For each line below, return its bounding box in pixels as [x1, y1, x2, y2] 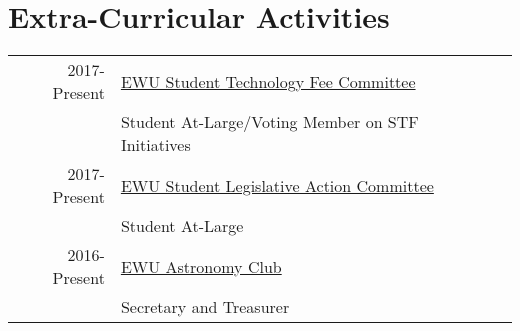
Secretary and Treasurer [120, 295, 290, 319]
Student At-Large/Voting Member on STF [120, 110, 419, 134]
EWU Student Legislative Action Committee [120, 173, 434, 197]
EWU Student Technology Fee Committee [120, 69, 416, 93]
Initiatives [120, 133, 191, 157]
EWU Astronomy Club [120, 254, 282, 278]
